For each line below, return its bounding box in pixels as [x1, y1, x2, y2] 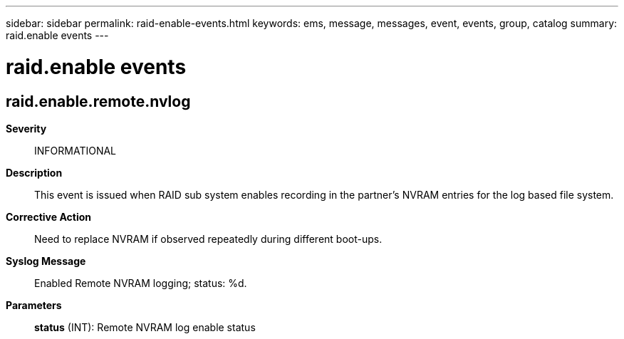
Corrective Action [6, 210, 91, 223]
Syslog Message [6, 254, 86, 267]
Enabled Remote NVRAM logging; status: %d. [34, 276, 247, 289]
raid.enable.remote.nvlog [6, 92, 191, 110]
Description [6, 166, 63, 179]
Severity [6, 122, 47, 135]
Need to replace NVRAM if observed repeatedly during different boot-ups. [34, 232, 383, 245]
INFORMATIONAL [34, 144, 117, 157]
